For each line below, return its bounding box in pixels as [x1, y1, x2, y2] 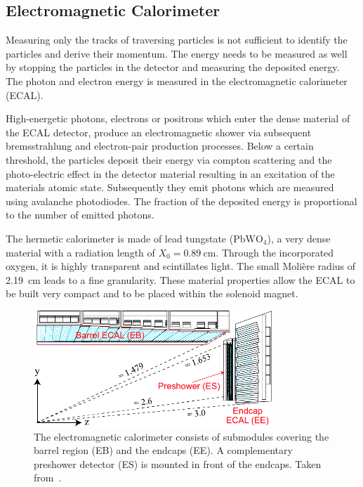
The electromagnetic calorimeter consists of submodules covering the [34, 429, 329, 443]
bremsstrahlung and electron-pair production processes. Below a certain [6, 138, 314, 153]
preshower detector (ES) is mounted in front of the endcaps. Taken [34, 456, 322, 471]
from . [34, 470, 62, 485]
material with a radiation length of [6, 245, 155, 259]
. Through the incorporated [216, 245, 334, 259]
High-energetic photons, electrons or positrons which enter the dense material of [6, 111, 350, 126]
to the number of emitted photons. [6, 207, 154, 222]
